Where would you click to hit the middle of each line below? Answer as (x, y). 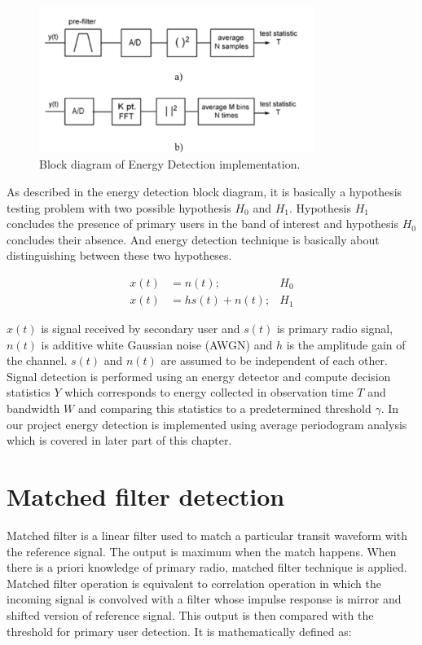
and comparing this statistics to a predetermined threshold (224, 408)
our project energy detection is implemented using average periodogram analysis (207, 424)
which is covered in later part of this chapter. (119, 440)
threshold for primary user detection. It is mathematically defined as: (179, 631)
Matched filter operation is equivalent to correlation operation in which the (194, 583)
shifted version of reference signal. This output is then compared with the (190, 614)
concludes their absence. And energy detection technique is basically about (193, 239)
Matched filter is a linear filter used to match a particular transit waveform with (207, 535)
